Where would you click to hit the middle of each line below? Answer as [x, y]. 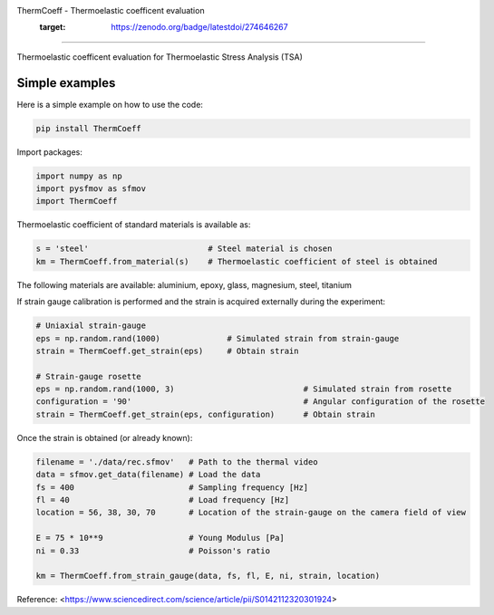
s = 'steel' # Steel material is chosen [184, 249]
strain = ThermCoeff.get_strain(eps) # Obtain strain [167, 351]
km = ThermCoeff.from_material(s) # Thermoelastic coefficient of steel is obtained [237, 261]
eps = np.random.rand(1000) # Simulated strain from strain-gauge [218, 338]
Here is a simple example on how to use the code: [110, 104]
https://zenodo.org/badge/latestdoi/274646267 [200, 27]
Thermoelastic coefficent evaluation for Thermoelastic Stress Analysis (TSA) [160, 57]
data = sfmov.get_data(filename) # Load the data [148, 475]
